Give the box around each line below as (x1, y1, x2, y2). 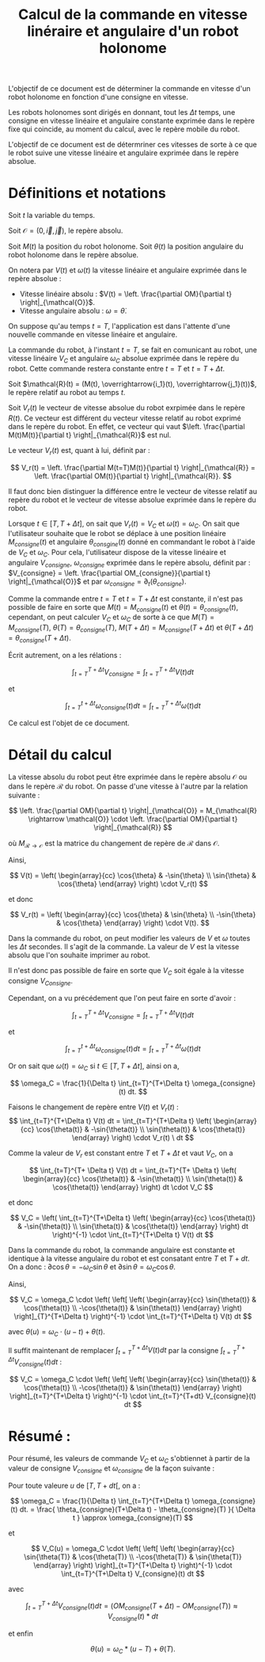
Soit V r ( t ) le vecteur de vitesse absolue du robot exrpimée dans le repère (8, 402, 245, 414)
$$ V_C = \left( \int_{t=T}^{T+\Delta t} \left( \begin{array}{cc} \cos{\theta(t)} (10, 1213, 256, 1223)
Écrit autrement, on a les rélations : (8, 650, 122, 660)
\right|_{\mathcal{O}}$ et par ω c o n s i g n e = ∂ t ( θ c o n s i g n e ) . (8, 576, 187, 588)
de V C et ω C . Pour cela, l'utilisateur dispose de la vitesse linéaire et (8, 548, 227, 559)
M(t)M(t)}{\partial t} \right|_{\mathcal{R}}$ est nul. (8, 430, 172, 439)
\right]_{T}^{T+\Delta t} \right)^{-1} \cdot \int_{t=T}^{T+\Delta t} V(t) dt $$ (13, 1312, 252, 1322)
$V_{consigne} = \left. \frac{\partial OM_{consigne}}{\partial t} (8, 568, 211, 577)
